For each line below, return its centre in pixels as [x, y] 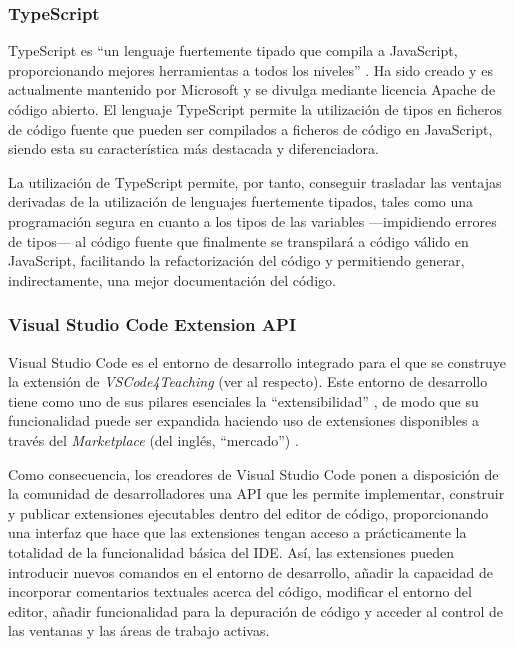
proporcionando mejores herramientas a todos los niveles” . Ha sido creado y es [250, 69]
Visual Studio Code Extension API [152, 324]
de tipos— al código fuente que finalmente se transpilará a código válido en [238, 240]
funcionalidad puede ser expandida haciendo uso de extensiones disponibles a [244, 420]
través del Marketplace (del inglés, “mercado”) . [153, 439]
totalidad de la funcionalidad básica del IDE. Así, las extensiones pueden [231, 551]
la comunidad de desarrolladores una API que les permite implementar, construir [256, 493]
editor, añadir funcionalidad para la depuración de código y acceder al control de [255, 610]
